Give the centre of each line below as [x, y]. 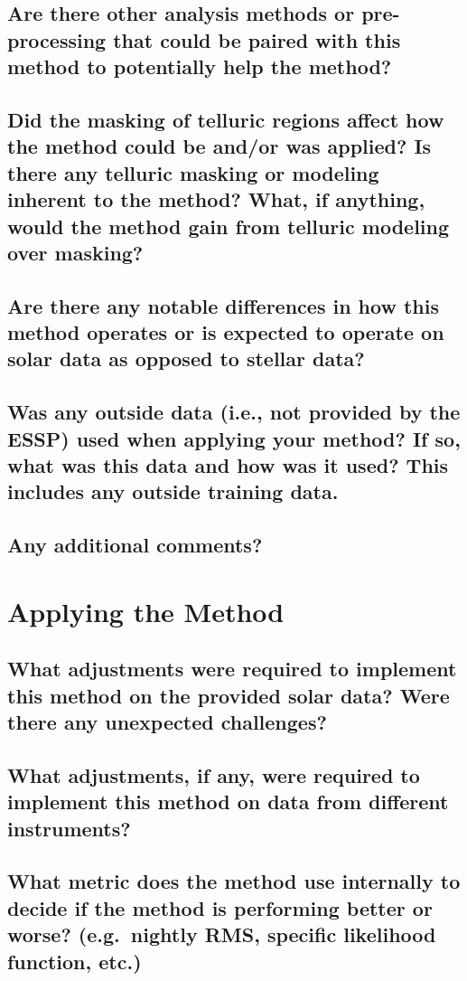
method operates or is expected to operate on [226, 332]
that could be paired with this [257, 39]
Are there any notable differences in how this [223, 305]
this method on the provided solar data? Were [229, 695]
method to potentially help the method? [200, 66]
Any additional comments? [135, 545]
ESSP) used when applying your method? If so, [234, 438]
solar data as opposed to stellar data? [186, 358]
